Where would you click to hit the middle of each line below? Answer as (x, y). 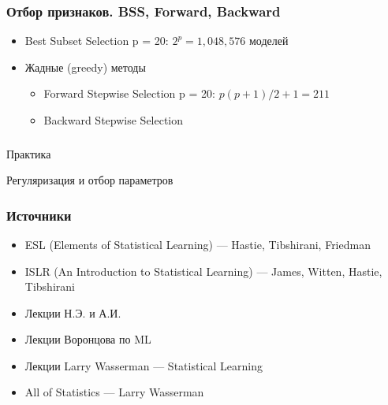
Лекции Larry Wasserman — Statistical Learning (144, 365)
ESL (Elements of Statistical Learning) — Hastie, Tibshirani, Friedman (198, 244)
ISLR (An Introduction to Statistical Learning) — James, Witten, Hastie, (203, 271)
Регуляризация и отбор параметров (90, 180)
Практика (29, 153)
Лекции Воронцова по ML (88, 339)
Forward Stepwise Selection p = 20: (129, 93)
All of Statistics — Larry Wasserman (114, 392)
